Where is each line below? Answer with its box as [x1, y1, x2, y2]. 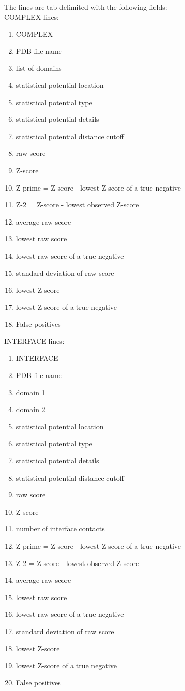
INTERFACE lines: [4, 335, 65, 346]
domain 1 [16, 387, 45, 397]
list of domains [16, 62, 62, 73]
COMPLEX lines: [4, 11, 59, 22]
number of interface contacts [16, 523, 105, 534]
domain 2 [16, 404, 45, 415]
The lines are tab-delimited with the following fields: [4, 2, 167, 12]
